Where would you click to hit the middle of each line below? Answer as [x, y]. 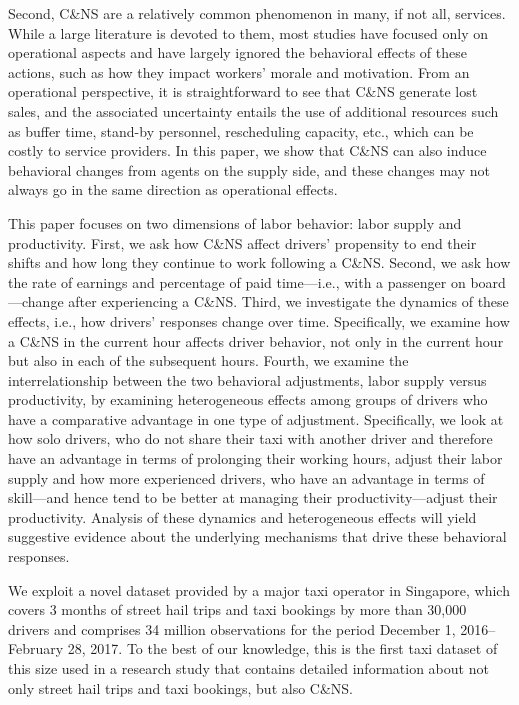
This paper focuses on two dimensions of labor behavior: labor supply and [235, 222]
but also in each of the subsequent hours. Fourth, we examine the [208, 360]
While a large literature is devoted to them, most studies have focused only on [248, 32]
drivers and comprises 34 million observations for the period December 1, [232, 628]
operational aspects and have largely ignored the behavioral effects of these [237, 52]
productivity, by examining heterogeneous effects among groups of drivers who [248, 399]
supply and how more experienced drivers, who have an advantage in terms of [246, 477]
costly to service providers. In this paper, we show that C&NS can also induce [247, 150]
